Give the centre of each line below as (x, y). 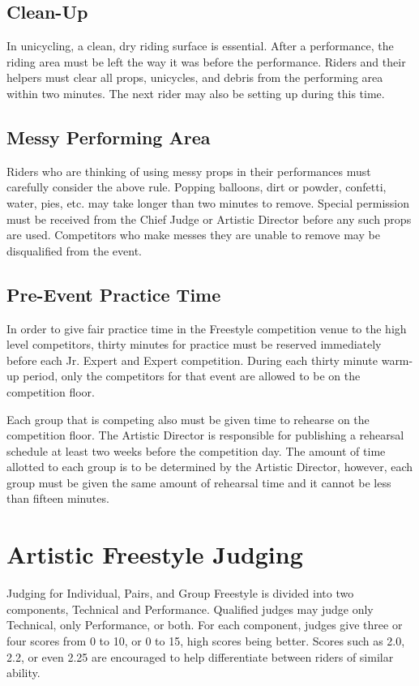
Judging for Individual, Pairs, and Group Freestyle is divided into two (180, 593)
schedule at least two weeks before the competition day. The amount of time (196, 450)
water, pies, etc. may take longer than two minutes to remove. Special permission (208, 202)
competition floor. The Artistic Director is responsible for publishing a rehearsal (205, 435)
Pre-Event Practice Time (114, 294)
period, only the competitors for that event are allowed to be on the (192, 376)
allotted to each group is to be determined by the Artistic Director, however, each (210, 467)
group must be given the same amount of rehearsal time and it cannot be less (199, 482)
